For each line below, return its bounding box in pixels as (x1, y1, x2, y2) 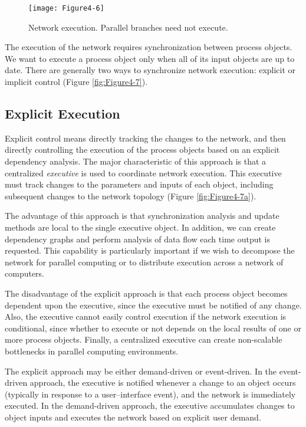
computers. (5, 267, 45, 280)
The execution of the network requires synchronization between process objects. (5, 41, 292, 53)
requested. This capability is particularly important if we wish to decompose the (5, 244, 295, 257)
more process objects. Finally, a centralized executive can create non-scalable (5, 333, 282, 346)
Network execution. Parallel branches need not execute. (28, 21, 228, 33)
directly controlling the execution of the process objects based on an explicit (5, 143, 280, 156)
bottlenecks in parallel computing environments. (5, 344, 179, 357)
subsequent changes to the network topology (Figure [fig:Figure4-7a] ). (5, 189, 256, 202)
